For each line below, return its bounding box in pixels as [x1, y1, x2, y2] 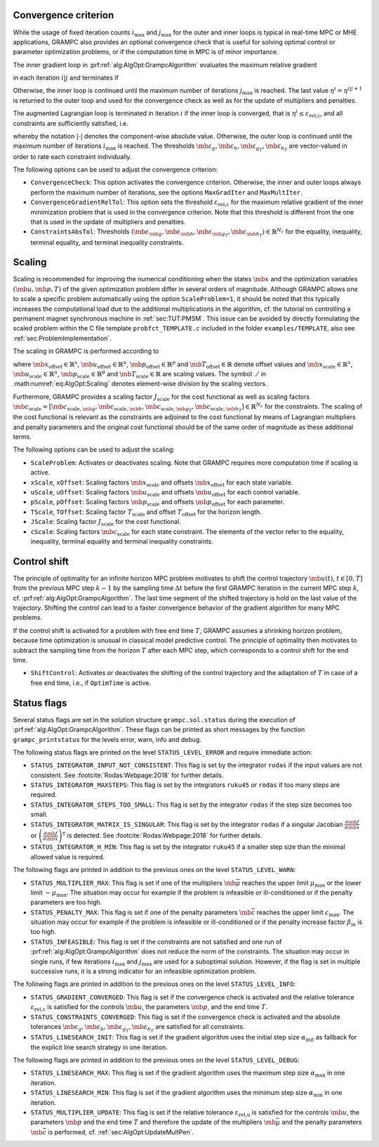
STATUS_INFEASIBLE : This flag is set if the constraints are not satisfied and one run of [30, 937, 282, 946]
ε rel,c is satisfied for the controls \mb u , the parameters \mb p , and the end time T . [30, 1003, 268, 1013]
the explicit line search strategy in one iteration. [30, 1043, 168, 1051]
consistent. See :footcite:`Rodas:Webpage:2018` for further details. [30, 771, 224, 779]
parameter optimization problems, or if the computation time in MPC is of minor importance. [13, 48, 279, 56]
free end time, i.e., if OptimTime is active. [30, 679, 152, 687]
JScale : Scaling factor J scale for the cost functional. [30, 518, 182, 527]
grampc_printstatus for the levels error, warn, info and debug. [13, 735, 201, 743]
